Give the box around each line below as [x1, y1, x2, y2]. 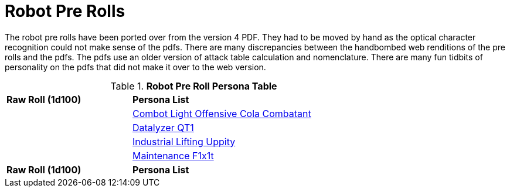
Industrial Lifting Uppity [132, 135, 236, 148]
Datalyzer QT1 [132, 121, 194, 133]
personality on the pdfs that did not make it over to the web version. [5, 61, 266, 72]
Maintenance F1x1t [132, 149, 214, 162]
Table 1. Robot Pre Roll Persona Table [110, 80, 277, 92]
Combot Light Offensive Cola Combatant [132, 107, 311, 119]
